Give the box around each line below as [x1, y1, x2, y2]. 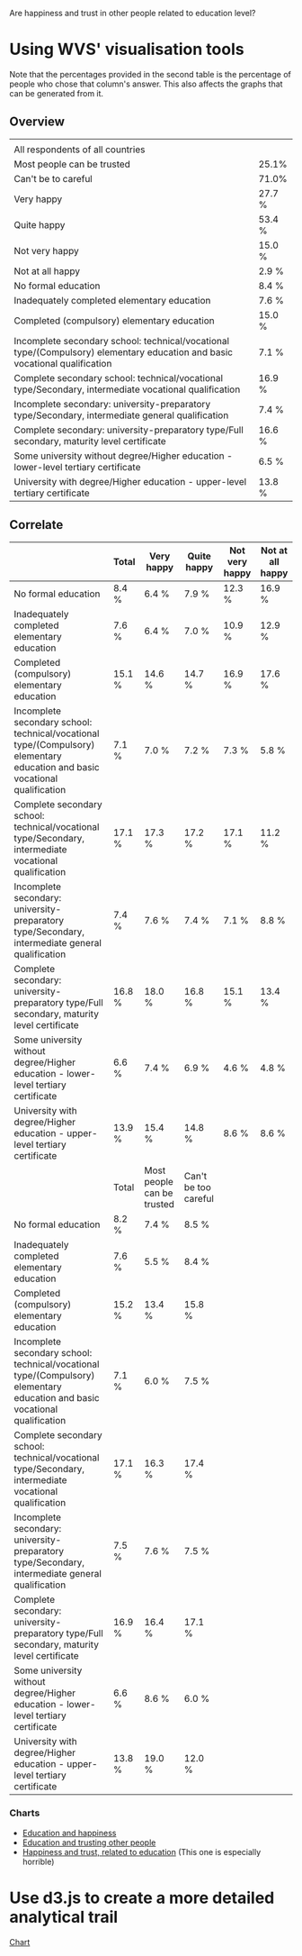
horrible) [22, 1856, 55, 1867]
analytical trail [9, 1907, 119, 1927]
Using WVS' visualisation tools [9, 40, 244, 59]
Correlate [9, 517, 64, 532]
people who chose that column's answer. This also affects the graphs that [9, 78, 283, 89]
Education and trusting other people [22, 1837, 156, 1848]
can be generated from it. [9, 87, 104, 98]
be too [183, 1180, 211, 1193]
